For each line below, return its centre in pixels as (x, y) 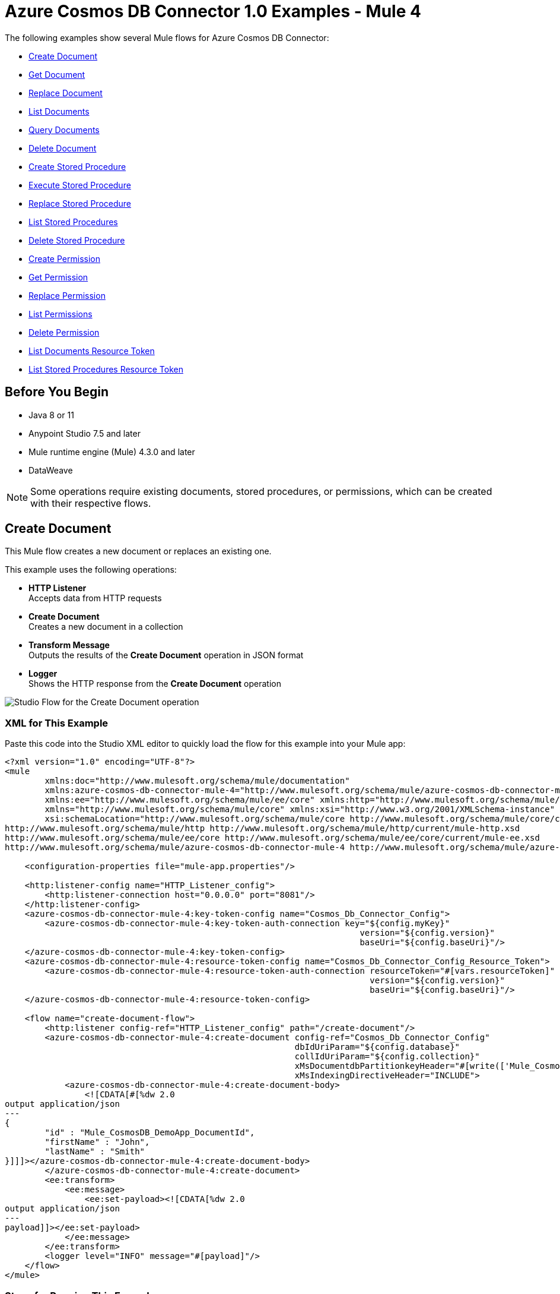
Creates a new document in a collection (106, 627)
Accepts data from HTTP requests (95, 598)
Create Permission (64, 258)
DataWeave (51, 470)
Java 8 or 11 (51, 415)
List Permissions (61, 314)
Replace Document (66, 93)
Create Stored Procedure (77, 166)
